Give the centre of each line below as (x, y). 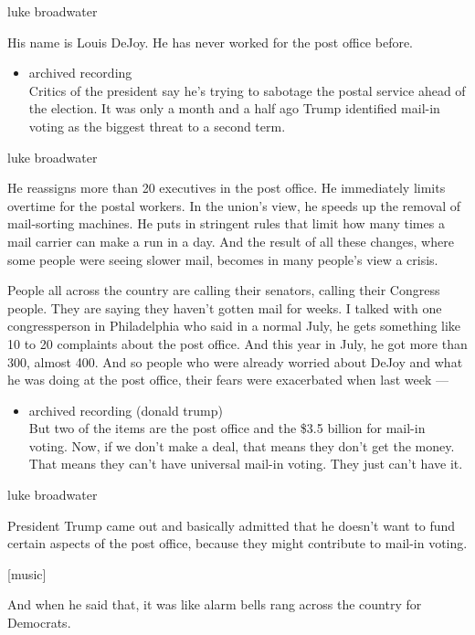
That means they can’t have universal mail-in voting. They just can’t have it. (246, 464)
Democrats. (39, 623)
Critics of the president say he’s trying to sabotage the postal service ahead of (247, 90)
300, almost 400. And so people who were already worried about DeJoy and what (235, 361)
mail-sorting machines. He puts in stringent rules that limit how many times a (226, 223)
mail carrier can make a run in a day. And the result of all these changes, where (231, 241)
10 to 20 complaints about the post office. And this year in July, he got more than (237, 343)
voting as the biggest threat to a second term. (157, 126)
